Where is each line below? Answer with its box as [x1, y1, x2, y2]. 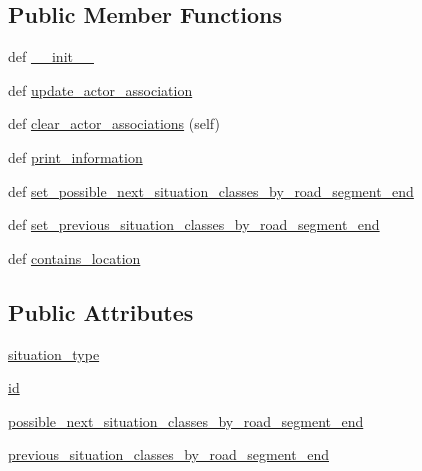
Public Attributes [8, 296, 194, 327]
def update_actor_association [8, 79, 193, 100]
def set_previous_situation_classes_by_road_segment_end [8, 214, 380, 235]
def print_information [8, 146, 143, 167]
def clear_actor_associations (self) [8, 113, 220, 134]
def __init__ [8, 46, 94, 67]
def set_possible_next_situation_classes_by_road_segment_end [8, 180, 414, 201]
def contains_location [8, 247, 141, 268]
